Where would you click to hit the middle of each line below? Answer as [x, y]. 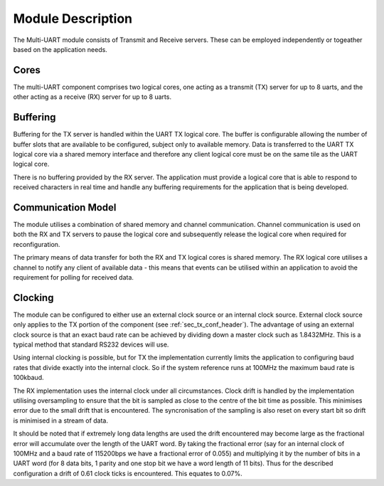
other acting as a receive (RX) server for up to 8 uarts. [92, 97]
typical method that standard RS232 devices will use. [91, 344]
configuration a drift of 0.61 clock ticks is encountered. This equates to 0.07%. [128, 473]
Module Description [73, 19]
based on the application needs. [60, 49]
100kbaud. [28, 378]
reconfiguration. [37, 244]
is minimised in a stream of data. [61, 421]
